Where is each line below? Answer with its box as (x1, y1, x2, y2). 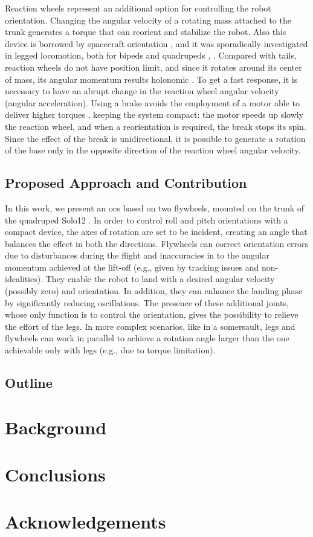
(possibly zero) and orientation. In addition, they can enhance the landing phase (5, 285, 303, 297)
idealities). (5, 272, 44, 285)
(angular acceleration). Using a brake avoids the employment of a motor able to (5, 96, 300, 109)
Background (5, 414, 107, 439)
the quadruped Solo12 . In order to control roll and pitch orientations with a (5, 213, 288, 226)
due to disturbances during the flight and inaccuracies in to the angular (5, 249, 269, 262)
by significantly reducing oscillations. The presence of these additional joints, (5, 296, 289, 309)
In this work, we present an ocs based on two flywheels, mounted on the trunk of (5, 201, 305, 214)
